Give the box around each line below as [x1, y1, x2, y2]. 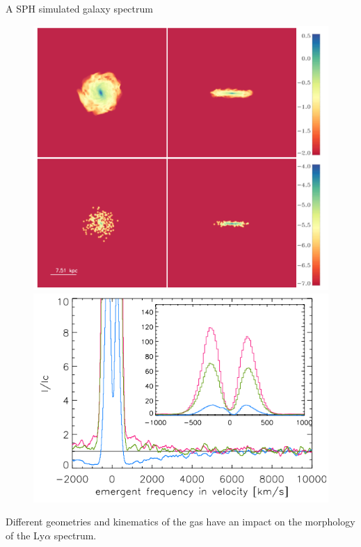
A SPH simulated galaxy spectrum [6, 1, 153, 15]
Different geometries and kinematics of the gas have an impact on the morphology [6, 514, 355, 529]
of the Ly [6, 528, 45, 542]
